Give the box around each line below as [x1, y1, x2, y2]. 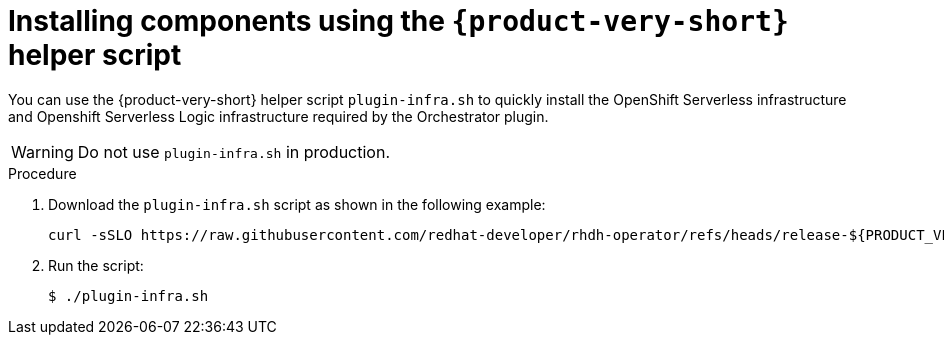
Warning [11, 141, 74, 162]
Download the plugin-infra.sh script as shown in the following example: [48, 195, 546, 213]
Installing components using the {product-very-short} [8, 4, 789, 38]
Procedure [8, 164, 77, 182]
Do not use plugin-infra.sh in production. [77, 141, 391, 162]
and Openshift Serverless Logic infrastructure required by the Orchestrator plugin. [8, 107, 549, 125]
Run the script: [48, 256, 144, 274]
